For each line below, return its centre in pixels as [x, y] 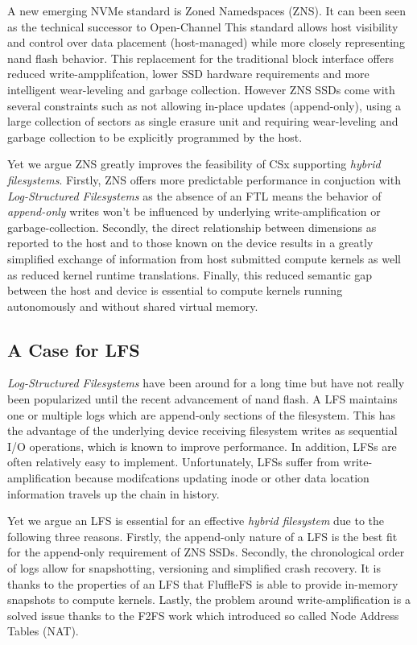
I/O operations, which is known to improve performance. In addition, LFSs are [202, 446]
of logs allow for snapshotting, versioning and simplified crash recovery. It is [194, 568]
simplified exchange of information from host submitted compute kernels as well [204, 258]
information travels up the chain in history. [114, 493]
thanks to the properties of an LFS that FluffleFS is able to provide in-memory [203, 583]
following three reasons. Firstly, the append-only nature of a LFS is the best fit [202, 536]
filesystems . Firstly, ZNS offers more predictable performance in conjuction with [204, 179]
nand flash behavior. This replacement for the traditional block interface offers [200, 58]
